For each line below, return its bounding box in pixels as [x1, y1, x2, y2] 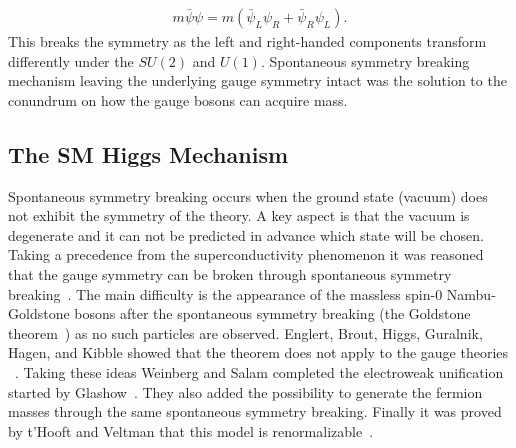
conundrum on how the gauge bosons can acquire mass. [8, 89, 348, 110]
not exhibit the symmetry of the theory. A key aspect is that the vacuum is [8, 205, 470, 226]
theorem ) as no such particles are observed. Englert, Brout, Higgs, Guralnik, [8, 322, 483, 343]
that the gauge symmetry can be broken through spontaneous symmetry [8, 263, 452, 284]
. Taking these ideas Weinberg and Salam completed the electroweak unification [15, 361, 504, 382]
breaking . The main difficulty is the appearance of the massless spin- [8, 283, 436, 304]
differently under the [8, 50, 134, 71]
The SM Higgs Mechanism [8, 138, 289, 169]
